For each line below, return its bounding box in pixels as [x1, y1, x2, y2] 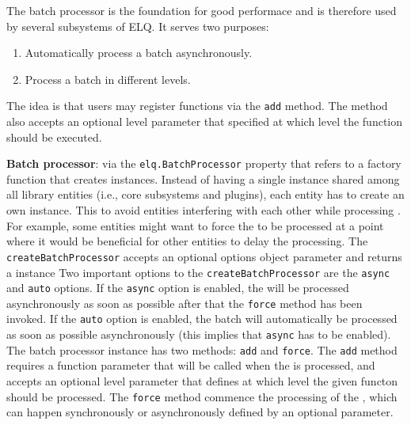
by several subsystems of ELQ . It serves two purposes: [6, 17, 269, 34]
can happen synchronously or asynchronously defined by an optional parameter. [6, 404, 394, 420]
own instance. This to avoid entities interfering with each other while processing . [6, 202, 401, 218]
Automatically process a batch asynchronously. [25, 44, 253, 61]
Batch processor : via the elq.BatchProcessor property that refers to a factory [6, 155, 401, 172]
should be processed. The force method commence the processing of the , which [6, 388, 398, 404]
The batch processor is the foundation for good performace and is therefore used [6, 2, 397, 18]
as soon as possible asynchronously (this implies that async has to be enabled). [6, 326, 391, 343]
